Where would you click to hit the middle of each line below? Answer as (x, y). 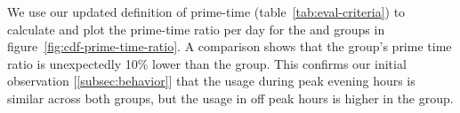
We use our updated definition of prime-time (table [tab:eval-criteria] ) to (206, 11)
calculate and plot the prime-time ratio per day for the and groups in (196, 29)
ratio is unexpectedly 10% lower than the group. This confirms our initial (207, 63)
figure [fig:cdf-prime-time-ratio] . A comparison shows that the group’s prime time (230, 46)
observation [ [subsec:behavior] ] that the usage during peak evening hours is (211, 81)
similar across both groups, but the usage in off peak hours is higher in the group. (230, 98)
